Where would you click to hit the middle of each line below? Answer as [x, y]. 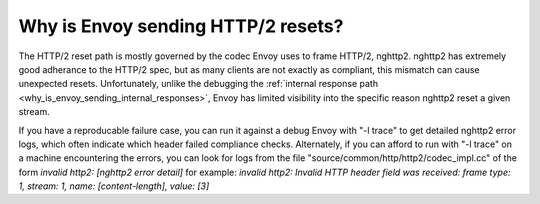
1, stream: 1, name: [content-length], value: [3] [114, 186]
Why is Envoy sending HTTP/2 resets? [181, 26]
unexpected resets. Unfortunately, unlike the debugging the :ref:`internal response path [198, 84]
